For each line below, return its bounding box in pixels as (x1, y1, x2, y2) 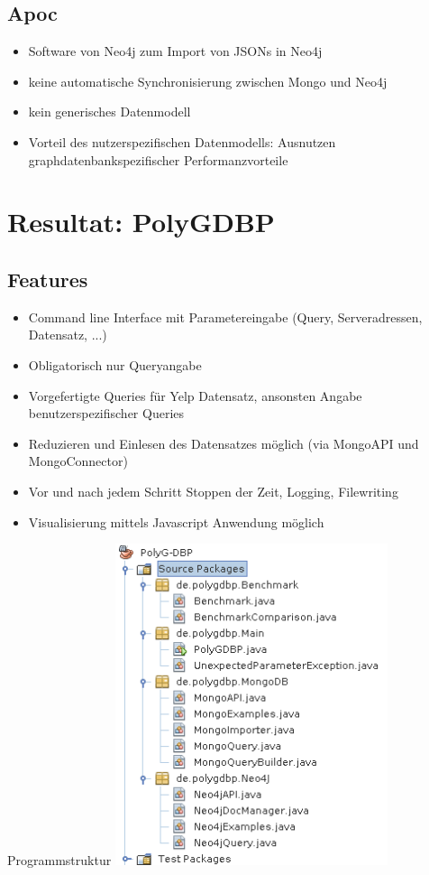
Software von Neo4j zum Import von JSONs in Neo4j (28, 42, 323, 61)
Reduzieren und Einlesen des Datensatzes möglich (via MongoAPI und (28, 433, 419, 452)
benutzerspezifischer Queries (28, 404, 185, 423)
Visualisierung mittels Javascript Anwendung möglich (28, 512, 324, 531)
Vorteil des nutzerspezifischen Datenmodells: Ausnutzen (28, 132, 336, 151)
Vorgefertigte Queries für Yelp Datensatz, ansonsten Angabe (28, 386, 362, 405)
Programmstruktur (7, 851, 112, 870)
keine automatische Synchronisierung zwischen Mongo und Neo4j (28, 71, 388, 90)
